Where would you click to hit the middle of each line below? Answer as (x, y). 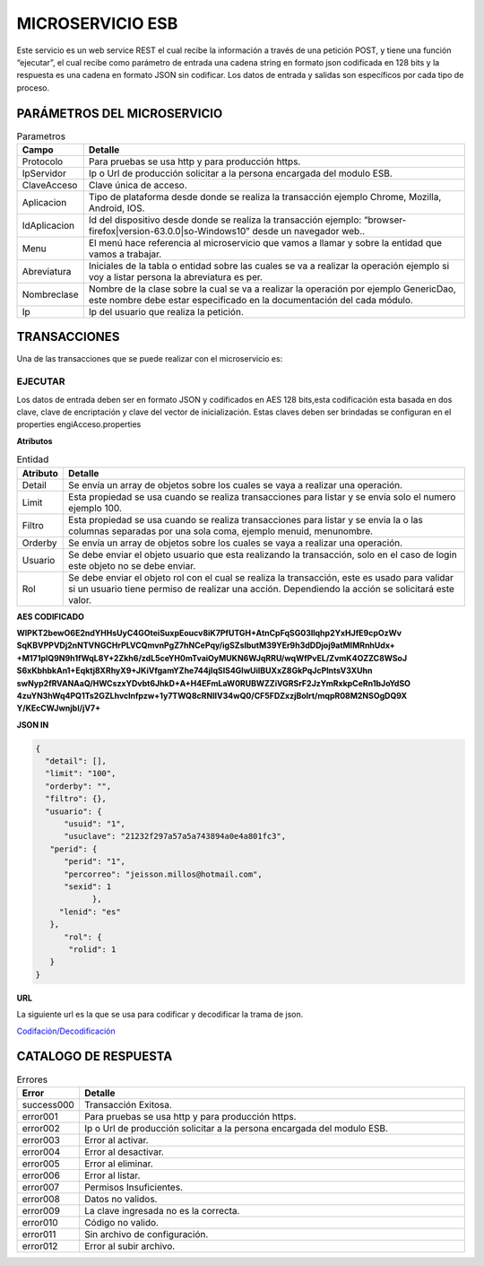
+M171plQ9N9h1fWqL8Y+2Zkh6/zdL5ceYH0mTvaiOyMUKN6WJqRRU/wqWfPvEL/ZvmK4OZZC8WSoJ (212, 658)
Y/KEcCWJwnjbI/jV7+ (59, 708)
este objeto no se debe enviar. (132, 565)
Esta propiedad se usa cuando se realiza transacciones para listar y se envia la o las (246, 519)
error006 (41, 1175)
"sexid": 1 (88, 887)
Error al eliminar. (119, 1164)
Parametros (41, 136)
